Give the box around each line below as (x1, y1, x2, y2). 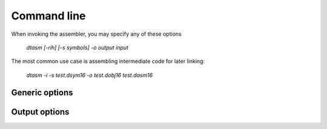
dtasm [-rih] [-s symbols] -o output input (26, 44, 128, 51)
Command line (11, 9, 86, 22)
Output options (11, 107, 70, 117)
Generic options (11, 87, 73, 98)
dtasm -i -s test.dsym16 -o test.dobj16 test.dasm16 (26, 71, 153, 79)
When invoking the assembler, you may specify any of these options (11, 30, 182, 38)
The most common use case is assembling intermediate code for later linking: (11, 58, 205, 65)
